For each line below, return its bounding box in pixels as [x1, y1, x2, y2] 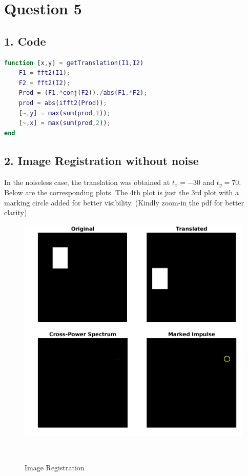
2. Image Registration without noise [4, 152, 199, 168]
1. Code [4, 33, 46, 49]
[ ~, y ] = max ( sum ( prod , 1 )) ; [18, 109, 111, 117]
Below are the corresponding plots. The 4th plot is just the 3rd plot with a [4, 187, 239, 197]
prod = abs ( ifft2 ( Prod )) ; [18, 99, 107, 107]
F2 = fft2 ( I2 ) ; [18, 79, 70, 87]
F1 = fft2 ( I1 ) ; [18, 69, 70, 77]
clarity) [4, 207, 27, 218]
